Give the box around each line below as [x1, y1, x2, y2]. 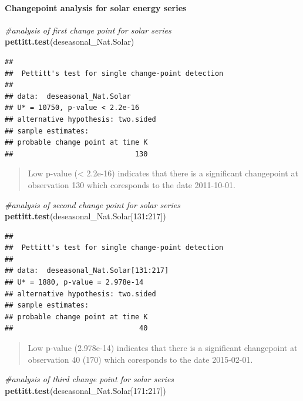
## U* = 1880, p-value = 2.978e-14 [5, 278, 144, 287]
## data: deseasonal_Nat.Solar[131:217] [5, 266, 169, 275]
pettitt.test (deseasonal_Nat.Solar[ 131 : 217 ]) [5, 210, 166, 222]
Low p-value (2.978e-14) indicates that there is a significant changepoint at [28, 342, 298, 354]
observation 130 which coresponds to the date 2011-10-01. [28, 178, 235, 191]
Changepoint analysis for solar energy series [5, 1, 187, 14]
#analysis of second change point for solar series [5, 198, 180, 210]
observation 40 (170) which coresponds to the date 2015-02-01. [28, 353, 253, 365]
